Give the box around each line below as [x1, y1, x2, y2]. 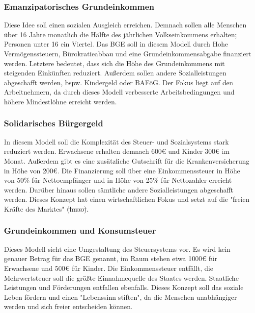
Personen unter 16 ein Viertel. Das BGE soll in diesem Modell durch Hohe [4, 39, 228, 49]
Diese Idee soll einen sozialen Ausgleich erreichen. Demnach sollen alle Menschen [4, 20, 247, 30]
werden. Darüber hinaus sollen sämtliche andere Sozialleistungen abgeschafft [4, 184, 234, 194]
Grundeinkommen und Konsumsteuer [4, 224, 156, 237]
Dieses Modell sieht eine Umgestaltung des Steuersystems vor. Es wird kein [4, 243, 230, 254]
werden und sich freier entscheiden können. [4, 301, 133, 312]
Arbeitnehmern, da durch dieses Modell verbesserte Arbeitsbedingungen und [4, 87, 235, 97]
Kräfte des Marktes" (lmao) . [4, 203, 89, 214]
